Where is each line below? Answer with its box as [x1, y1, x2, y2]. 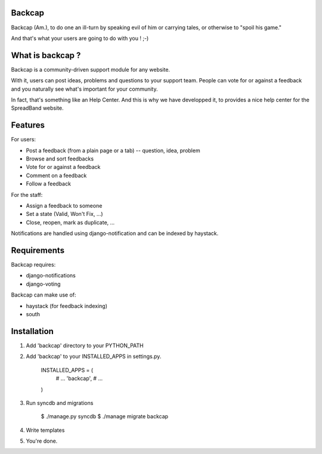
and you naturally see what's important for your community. [11, 85, 158, 92]
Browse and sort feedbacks [26, 155, 94, 162]
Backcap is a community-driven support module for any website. [11, 66, 170, 73]
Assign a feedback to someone [26, 202, 103, 209]
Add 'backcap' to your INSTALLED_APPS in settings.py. [26, 353, 162, 360]
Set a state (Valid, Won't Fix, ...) [26, 211, 104, 218]
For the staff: [11, 191, 43, 198]
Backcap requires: [11, 261, 56, 268]
